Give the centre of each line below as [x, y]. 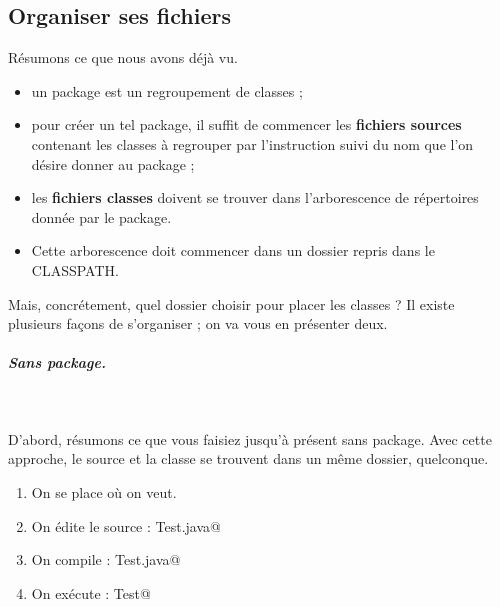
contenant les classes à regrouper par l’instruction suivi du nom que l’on [252, 143]
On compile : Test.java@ [106, 559]
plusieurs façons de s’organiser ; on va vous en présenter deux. [198, 323]
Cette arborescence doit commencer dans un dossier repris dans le [233, 250]
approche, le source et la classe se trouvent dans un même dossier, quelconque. [248, 458]
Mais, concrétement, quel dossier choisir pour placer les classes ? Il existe [231, 303]
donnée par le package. [101, 216]
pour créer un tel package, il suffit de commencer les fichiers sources [246, 124]
